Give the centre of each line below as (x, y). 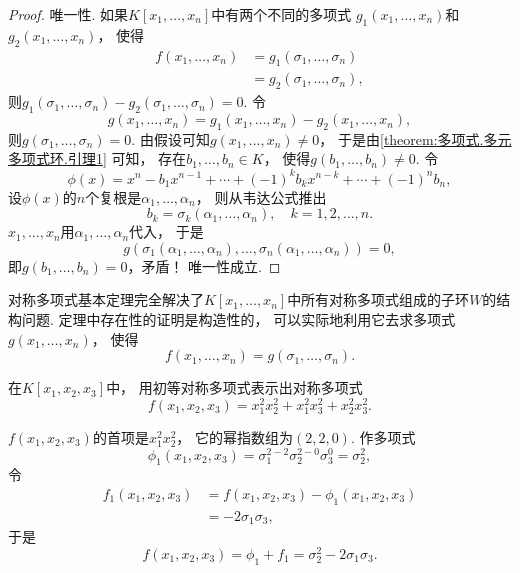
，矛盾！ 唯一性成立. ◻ (204, 265)
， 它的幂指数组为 (234, 436)
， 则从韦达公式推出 (261, 196)
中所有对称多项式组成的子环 (378, 299)
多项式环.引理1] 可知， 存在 (97, 158)
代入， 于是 (166, 231)
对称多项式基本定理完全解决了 (106, 299)
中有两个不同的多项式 (281, 14)
